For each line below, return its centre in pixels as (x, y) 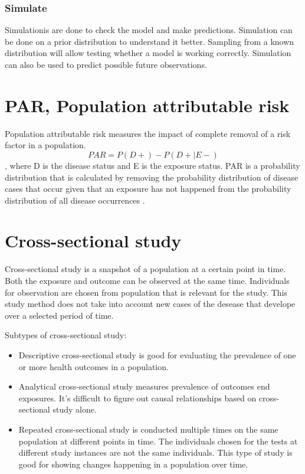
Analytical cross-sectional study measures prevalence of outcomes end (144, 386)
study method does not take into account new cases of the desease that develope (150, 304)
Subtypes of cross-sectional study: (66, 335)
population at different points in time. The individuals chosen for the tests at (158, 441)
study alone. (75, 409)
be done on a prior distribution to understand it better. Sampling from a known (150, 41)
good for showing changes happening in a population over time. (133, 464)
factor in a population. (45, 145)
